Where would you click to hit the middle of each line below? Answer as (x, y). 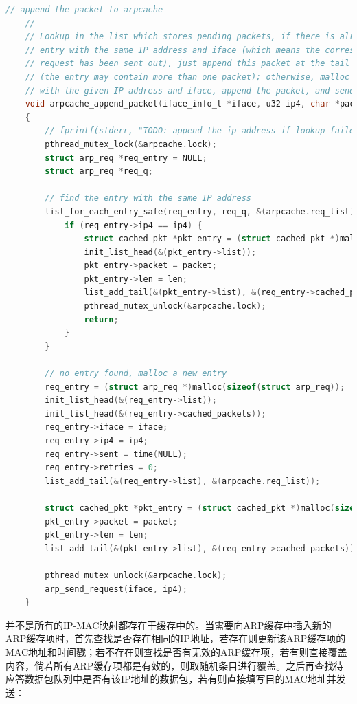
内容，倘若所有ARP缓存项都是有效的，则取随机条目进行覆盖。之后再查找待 (175, 665)
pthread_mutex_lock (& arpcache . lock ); (131, 144)
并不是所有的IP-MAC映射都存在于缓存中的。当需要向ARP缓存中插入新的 (169, 625)
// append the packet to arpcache (84, 10)
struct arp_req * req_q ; (99, 172)
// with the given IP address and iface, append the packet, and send (190, 90)
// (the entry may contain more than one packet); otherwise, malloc (187, 77)
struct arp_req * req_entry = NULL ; (126, 158)
